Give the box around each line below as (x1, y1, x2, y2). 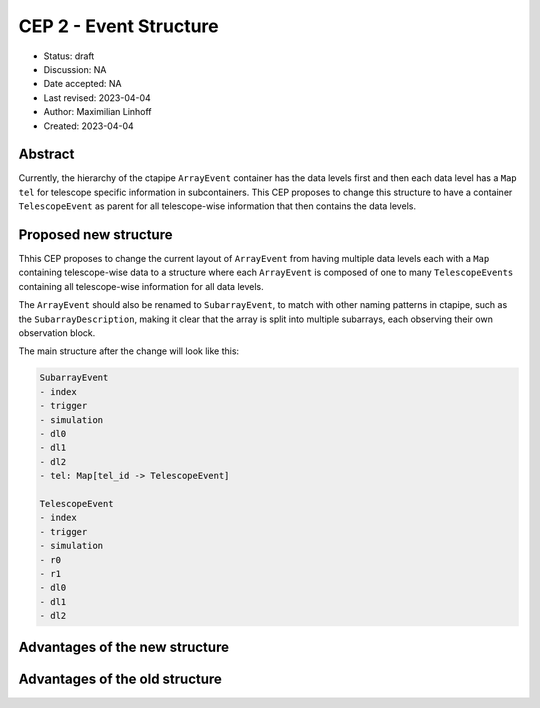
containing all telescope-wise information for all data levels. (18, 280, 264, 292)
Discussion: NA (43, 63, 107, 75)
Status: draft (43, 50, 95, 62)
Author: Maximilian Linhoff (43, 106, 152, 118)
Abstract (18, 146, 75, 163)
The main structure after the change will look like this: (18, 345, 240, 357)
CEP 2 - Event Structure (18, 15, 219, 37)
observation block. (18, 327, 96, 339)
